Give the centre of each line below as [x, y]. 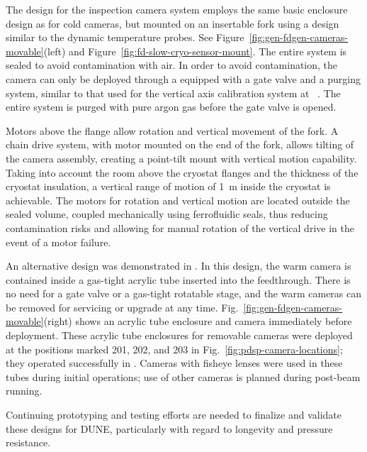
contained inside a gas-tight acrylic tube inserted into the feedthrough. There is [178, 279]
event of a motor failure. [58, 242]
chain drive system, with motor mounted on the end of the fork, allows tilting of [180, 144]
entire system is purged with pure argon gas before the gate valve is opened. [171, 107]
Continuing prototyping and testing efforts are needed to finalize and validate [174, 415]
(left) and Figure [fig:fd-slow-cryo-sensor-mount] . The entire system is [195, 51]
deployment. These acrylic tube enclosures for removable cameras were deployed [179, 335]
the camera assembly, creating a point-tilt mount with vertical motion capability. [181, 158]
